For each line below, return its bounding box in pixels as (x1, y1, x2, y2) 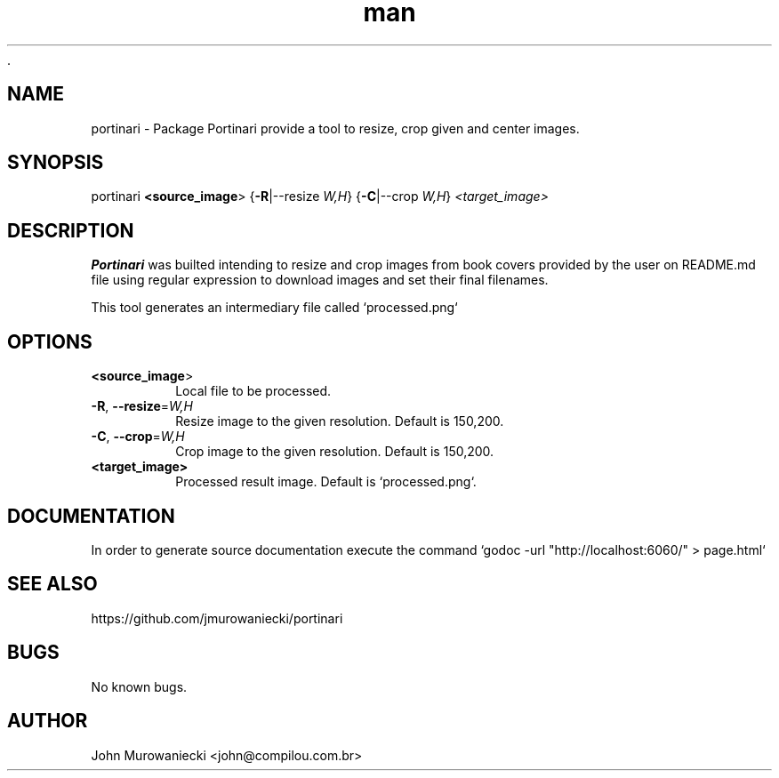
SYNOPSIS (7, 151, 104, 174)
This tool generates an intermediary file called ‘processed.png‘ (91, 300, 458, 316)
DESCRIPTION (7, 219, 134, 242)
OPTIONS (7, 330, 92, 353)
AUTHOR (7, 710, 88, 733)
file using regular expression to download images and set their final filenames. (91, 272, 549, 288)
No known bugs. (91, 678, 188, 694)
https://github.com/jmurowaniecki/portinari (91, 610, 343, 626)
